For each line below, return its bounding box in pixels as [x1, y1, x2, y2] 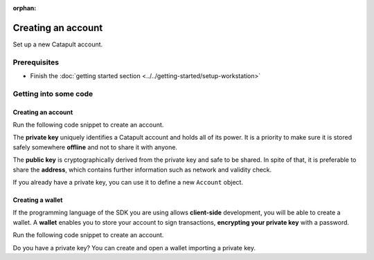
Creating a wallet [12, 196, 63, 204]
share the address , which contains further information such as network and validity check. [12, 165, 272, 174]
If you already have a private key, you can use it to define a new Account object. [12, 178, 244, 186]
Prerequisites [12, 57, 59, 67]
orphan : [12, 4, 37, 12]
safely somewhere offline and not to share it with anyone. [12, 142, 178, 151]
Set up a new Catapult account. [12, 40, 103, 48]
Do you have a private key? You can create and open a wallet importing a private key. [12, 243, 256, 252]
